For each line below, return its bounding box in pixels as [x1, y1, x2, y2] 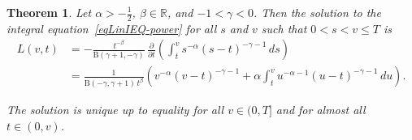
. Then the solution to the [253, 4, 381, 20]
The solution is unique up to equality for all [7, 101, 224, 118]
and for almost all [275, 101, 366, 118]
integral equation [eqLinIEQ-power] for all [7, 19, 217, 36]
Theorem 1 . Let [7, 4, 92, 20]
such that [261, 19, 307, 36]
